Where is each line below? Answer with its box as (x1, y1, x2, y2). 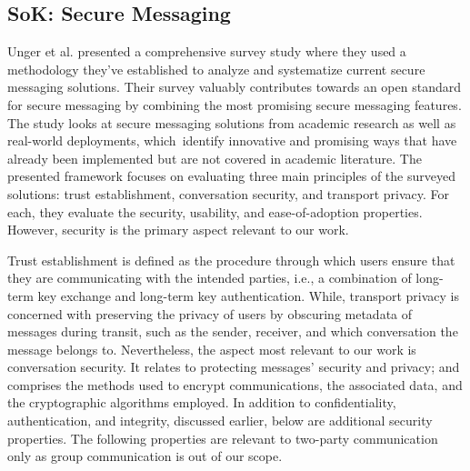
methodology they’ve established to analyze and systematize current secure (7, 59, 425, 78)
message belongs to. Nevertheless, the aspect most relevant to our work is (7, 339, 416, 358)
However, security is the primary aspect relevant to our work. (7, 220, 349, 239)
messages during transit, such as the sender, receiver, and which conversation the (7, 322, 458, 341)
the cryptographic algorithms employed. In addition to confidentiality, (7, 393, 396, 412)
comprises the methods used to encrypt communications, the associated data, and (7, 375, 463, 394)
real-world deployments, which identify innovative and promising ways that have (7, 131, 457, 150)
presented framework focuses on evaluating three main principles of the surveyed (7, 166, 455, 185)
